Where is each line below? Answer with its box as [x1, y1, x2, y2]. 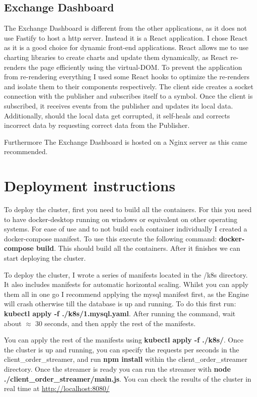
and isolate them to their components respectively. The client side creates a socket [4, 81, 254, 91]
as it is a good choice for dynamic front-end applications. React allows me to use [4, 42, 249, 53]
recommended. [4, 146, 48, 157]
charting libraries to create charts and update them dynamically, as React [4, 52, 228, 62]
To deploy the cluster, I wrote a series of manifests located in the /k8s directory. [4, 269, 248, 280]
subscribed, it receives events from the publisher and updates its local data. [4, 100, 233, 111]
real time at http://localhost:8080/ [4, 383, 110, 394]
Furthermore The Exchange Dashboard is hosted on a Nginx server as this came [4, 136, 247, 147]
